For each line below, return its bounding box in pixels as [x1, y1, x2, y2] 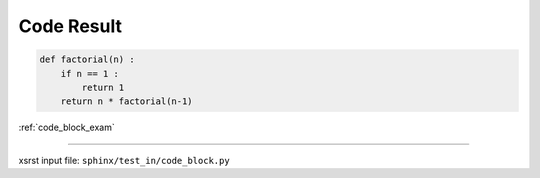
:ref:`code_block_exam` [18, 121, 115, 134]
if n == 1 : [60, 68, 120, 79]
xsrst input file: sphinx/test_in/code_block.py [18, 154, 230, 166]
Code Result [18, 15, 122, 37]
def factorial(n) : [39, 54, 135, 65]
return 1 [81, 81, 125, 93]
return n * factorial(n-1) [60, 96, 194, 107]
